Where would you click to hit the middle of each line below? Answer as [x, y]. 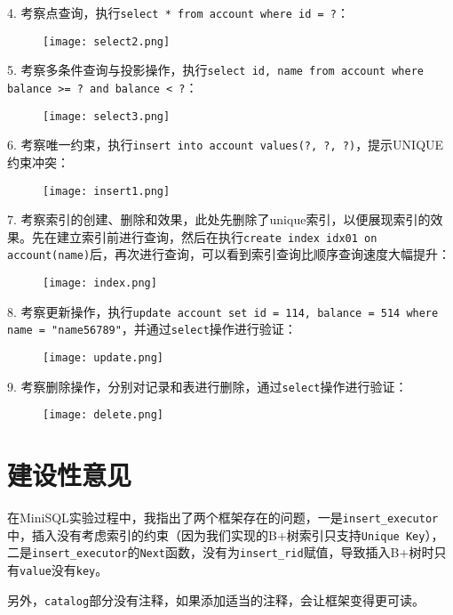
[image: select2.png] [107, 41]
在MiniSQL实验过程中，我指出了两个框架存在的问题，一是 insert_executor [223, 518]
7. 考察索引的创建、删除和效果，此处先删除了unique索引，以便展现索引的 [219, 219]
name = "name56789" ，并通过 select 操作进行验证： [152, 329]
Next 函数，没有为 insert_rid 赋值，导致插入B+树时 [287, 552]
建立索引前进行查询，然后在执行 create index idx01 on [217, 236]
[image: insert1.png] [107, 191]
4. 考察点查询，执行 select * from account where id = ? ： [178, 12]
